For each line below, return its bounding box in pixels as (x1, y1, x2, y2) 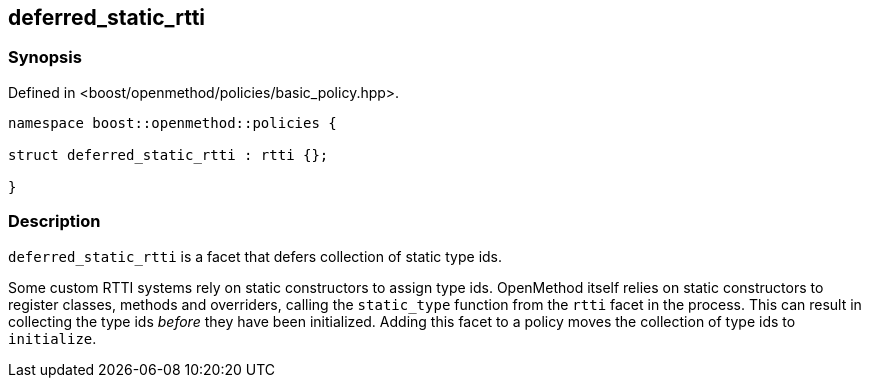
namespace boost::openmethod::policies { (8, 114, 337, 131)
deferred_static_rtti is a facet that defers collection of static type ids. (8, 247, 503, 265)
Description (8, 211, 101, 232)
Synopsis (8, 47, 82, 68)
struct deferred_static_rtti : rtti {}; (8, 146, 329, 163)
